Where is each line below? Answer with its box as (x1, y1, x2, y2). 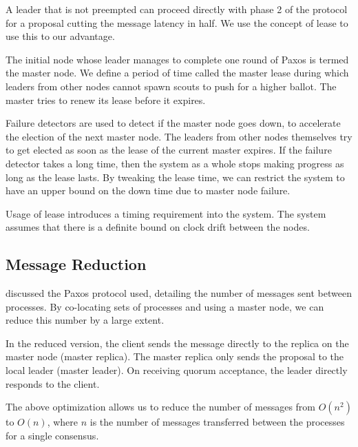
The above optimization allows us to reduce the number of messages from (6, 399, 316, 414)
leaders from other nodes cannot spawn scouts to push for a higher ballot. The (6, 79, 337, 93)
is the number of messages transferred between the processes (89, 415, 345, 429)
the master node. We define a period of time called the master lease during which (6, 65, 349, 80)
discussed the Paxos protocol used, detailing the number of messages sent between (6, 286, 352, 300)
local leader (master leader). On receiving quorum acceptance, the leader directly (6, 363, 348, 377)
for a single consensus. (6, 428, 99, 442)
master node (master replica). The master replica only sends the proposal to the (6, 349, 344, 364)
